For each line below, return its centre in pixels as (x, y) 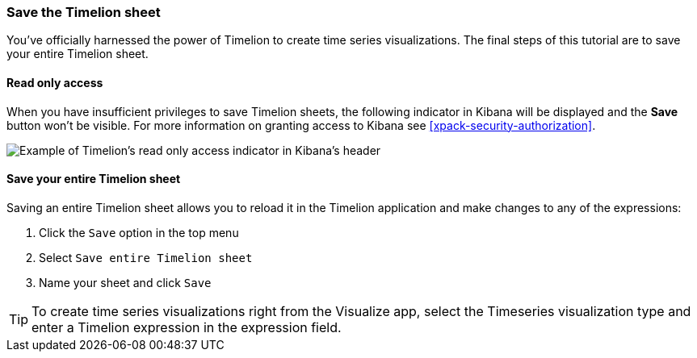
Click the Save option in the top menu (139, 232)
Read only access (55, 82)
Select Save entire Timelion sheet (146, 257)
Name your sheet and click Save (125, 282)
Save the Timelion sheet (84, 12)
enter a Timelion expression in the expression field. (187, 327)
